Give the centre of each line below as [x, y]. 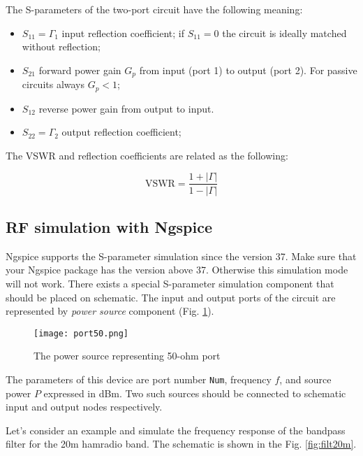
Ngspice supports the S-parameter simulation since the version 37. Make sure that [181, 256]
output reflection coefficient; [121, 132]
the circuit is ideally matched [284, 33]
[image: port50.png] [81, 333]
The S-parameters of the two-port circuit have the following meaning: [154, 9]
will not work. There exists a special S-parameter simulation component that [170, 283]
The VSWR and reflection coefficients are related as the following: [147, 155]
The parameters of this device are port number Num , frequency [139, 379]
